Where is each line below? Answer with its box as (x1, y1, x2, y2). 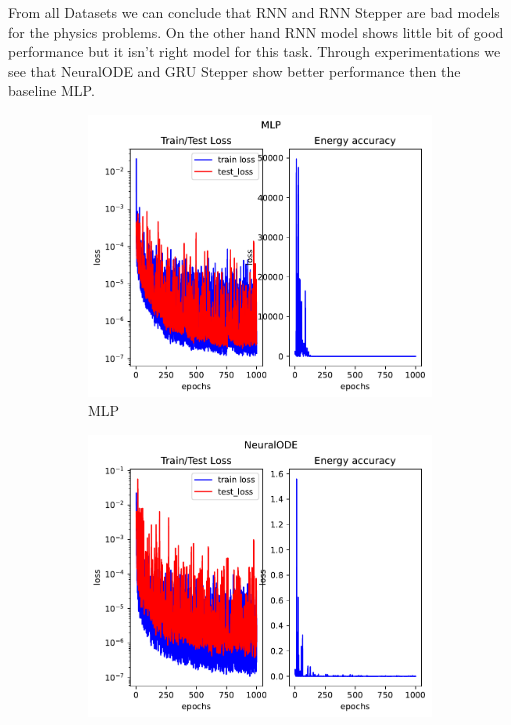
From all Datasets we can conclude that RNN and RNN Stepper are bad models (8, 2, 500, 22)
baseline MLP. (8, 80, 95, 101)
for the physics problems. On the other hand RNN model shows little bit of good (8, 21, 504, 42)
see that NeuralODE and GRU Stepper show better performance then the (8, 60, 461, 81)
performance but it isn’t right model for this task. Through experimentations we (8, 41, 501, 62)
